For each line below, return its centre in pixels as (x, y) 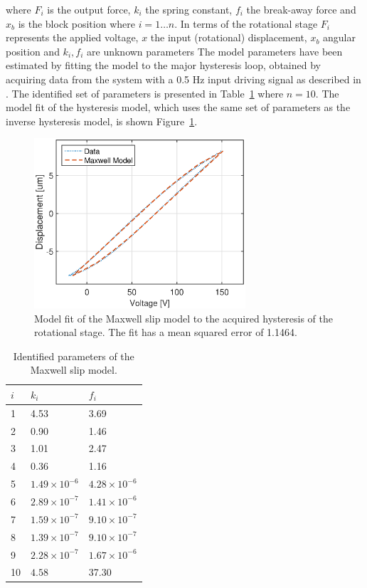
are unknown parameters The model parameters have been (215, 51)
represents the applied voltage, (72, 37)
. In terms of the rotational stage (246, 23)
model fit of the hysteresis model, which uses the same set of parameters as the (178, 107)
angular (340, 37)
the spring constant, (189, 9)
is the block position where (76, 23)
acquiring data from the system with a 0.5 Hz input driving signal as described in (183, 79)
